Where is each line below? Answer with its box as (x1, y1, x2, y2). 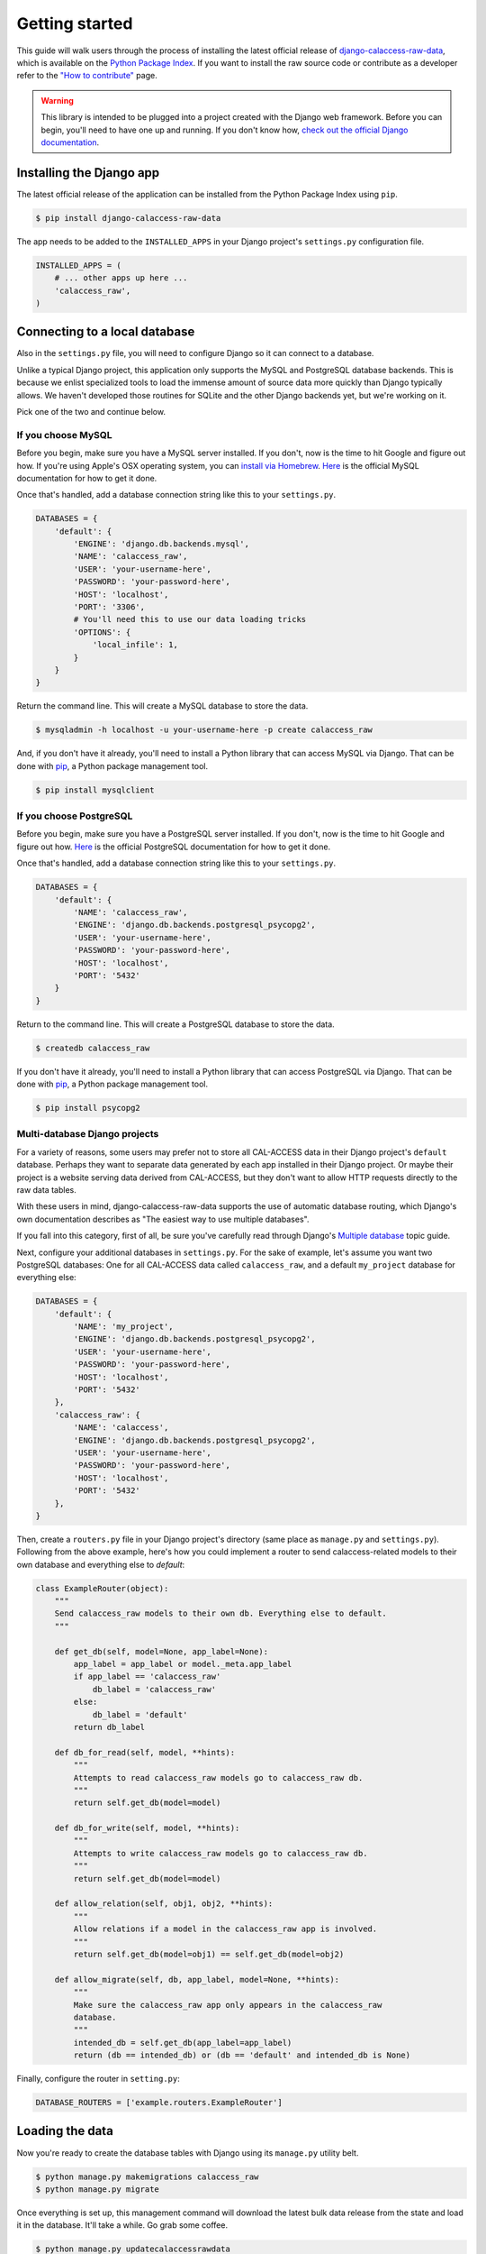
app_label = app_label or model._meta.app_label (73, 1659, 292, 1669)
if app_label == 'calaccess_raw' (73, 1672, 221, 1681)
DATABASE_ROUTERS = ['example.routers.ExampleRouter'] (35, 2097, 283, 2108)
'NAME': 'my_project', (73, 1322, 175, 1332)
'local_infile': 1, (92, 640, 179, 650)
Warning (40, 95, 74, 105)
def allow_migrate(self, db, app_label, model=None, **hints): (54, 1975, 340, 1984)
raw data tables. (16, 1184, 76, 1195)
